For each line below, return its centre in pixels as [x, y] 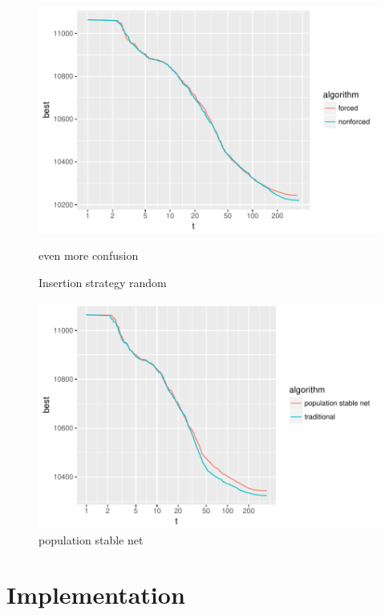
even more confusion [89, 255]
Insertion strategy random [103, 282]
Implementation [96, 595]
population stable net [91, 539]
